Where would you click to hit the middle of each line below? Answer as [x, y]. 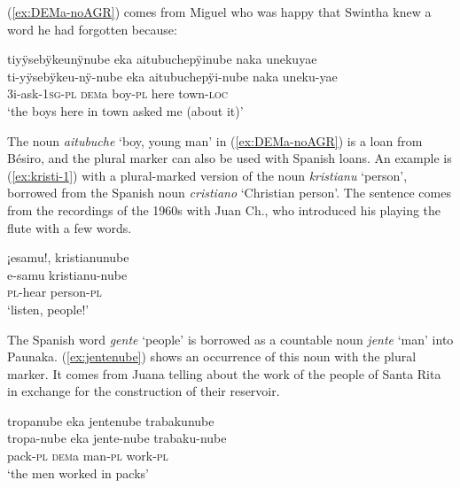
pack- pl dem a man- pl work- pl [88, 456]
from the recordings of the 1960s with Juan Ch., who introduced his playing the [224, 209]
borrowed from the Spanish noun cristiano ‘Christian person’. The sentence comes [229, 193]
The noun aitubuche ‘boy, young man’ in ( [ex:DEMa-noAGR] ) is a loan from [215, 140]
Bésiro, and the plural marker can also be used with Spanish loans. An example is [230, 158]
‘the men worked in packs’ [78, 473]
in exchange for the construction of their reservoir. [144, 391]
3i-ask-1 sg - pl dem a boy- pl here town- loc [118, 93]
